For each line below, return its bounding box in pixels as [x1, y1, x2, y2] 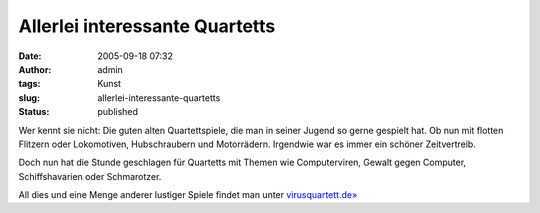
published [97, 106, 139, 118]
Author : [18, 63, 52, 75]
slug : [18, 91, 40, 104]
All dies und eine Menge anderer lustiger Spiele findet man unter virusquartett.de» [18, 189, 358, 201]
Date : [18, 50, 42, 62]
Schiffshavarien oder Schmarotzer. [18, 170, 162, 182]
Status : [18, 106, 50, 118]
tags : [18, 78, 41, 90]
